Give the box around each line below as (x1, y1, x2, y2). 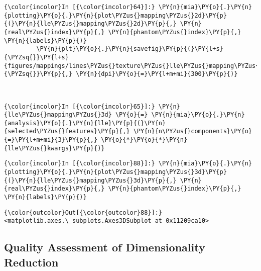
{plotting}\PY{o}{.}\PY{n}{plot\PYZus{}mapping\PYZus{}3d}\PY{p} (4, 168, 227, 176)
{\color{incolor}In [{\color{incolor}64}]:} (4, 4, 155, 11)
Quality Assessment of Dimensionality (4, 239, 205, 255)
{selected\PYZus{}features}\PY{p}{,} (4, 128, 130, 135)
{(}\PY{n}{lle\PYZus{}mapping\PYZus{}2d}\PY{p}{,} (4, 20, 177, 28)
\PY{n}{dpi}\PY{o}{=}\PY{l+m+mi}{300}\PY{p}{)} (76, 70, 238, 78)
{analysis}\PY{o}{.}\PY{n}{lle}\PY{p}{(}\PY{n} (4, 119, 166, 127)
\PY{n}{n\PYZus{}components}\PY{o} (133, 128, 252, 135)
